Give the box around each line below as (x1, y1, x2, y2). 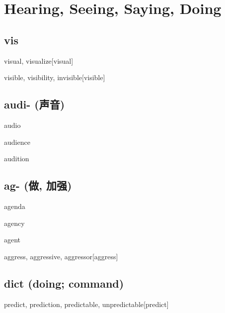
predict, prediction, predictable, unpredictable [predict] (4, 299, 169, 309)
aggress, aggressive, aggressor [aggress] (4, 251, 118, 261)
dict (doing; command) (4, 275, 124, 291)
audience (4, 136, 30, 147)
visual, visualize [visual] (4, 55, 74, 66)
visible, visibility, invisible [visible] (4, 72, 105, 83)
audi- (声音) (4, 97, 65, 112)
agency (4, 217, 25, 228)
